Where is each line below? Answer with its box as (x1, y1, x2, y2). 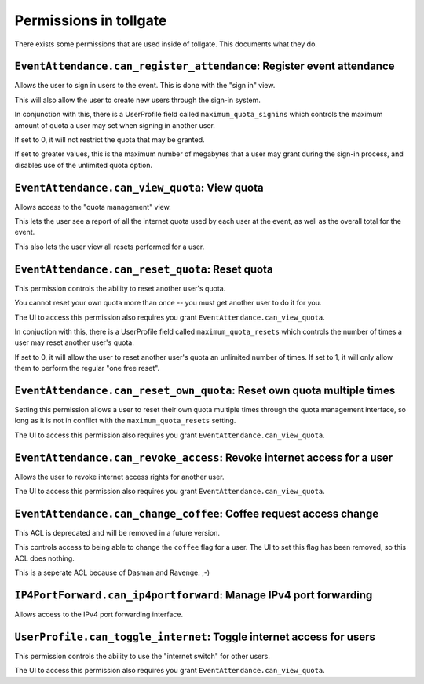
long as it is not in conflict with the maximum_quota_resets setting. (14, 416, 236, 426)
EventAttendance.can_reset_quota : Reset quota (14, 262, 274, 276)
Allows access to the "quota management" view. (14, 202, 172, 211)
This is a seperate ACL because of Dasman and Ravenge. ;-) (14, 568, 210, 577)
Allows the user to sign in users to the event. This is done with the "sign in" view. (14, 81, 276, 90)
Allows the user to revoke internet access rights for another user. (14, 472, 225, 481)
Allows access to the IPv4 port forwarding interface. (14, 609, 184, 620)
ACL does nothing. (14, 554, 75, 563)
